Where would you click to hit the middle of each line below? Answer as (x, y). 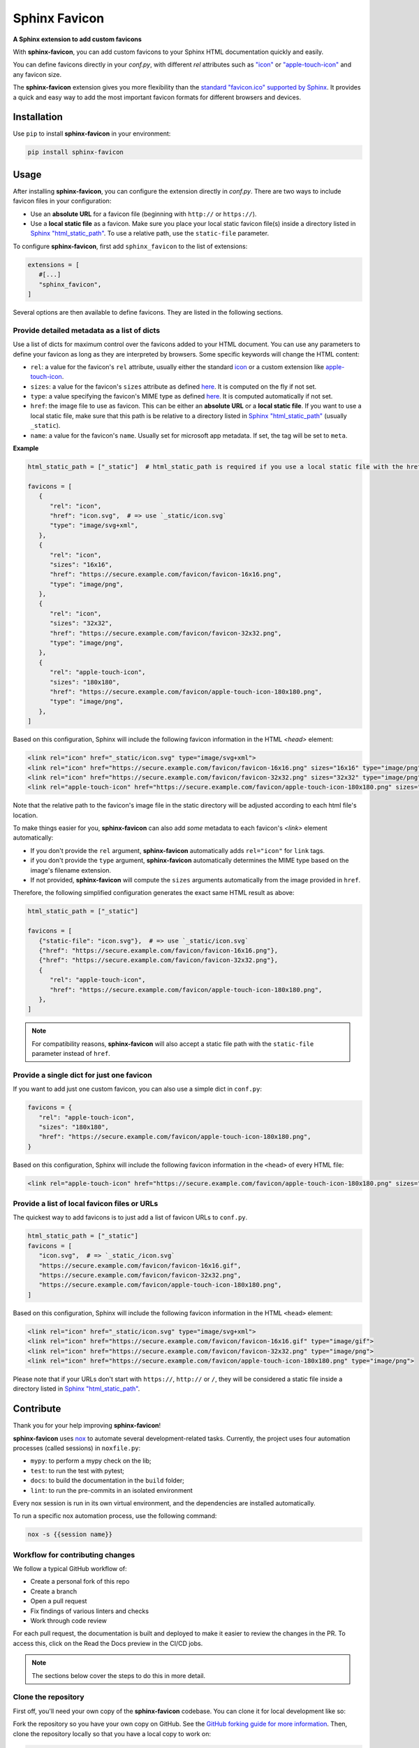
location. (25, 815)
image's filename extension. (71, 870)
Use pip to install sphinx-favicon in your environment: (92, 134)
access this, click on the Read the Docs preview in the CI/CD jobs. (108, 1643)
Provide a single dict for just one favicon (83, 1075)
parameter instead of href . (71, 1054)
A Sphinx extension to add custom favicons (78, 39)
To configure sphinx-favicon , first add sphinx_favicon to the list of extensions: (130, 246)
